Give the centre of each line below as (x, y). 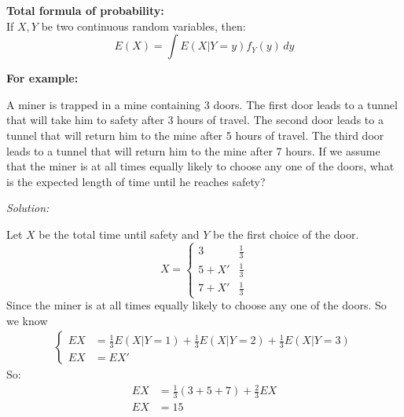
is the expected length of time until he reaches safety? (136, 181)
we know (27, 320)
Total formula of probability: (85, 10)
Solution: (28, 208)
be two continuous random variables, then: (143, 26)
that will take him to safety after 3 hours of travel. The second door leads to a (195, 120)
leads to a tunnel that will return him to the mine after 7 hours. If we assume (193, 150)
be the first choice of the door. (286, 234)
